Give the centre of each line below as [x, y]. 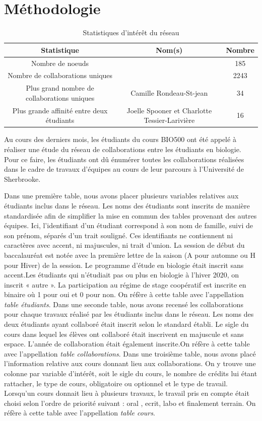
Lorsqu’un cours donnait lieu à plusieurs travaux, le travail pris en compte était [127, 393]
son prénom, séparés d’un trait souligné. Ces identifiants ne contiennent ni [119, 235]
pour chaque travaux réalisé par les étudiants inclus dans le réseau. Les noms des [129, 314]
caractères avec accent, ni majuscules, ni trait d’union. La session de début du [124, 245]
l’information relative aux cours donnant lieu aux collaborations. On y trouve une [130, 363]
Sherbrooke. [22, 179]
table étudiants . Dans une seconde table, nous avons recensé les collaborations [124, 304]
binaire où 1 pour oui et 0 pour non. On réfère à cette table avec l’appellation [124, 294]
